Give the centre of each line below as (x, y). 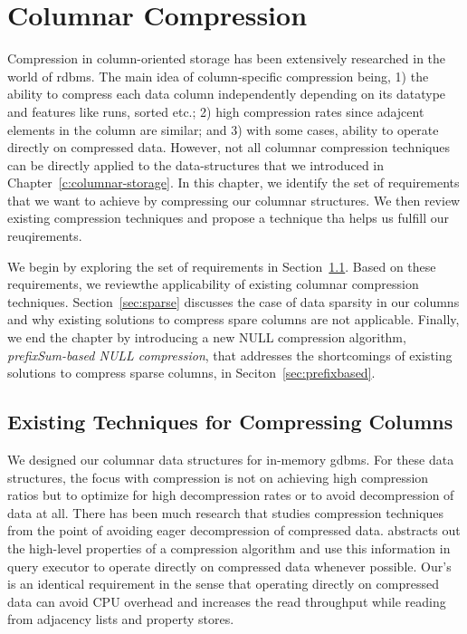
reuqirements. (45, 236)
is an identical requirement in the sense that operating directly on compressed (223, 584)
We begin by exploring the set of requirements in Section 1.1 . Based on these (222, 266)
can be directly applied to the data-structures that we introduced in (196, 164)
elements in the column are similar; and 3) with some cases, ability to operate (223, 129)
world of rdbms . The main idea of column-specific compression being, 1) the (218, 76)
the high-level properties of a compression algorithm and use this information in (229, 548)
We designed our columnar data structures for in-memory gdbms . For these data (231, 460)
